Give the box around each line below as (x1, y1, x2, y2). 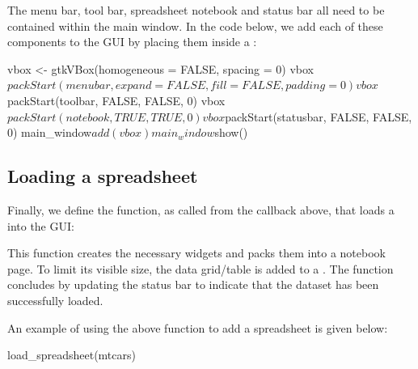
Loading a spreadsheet (7, 163, 198, 189)
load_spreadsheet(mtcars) (7, 346, 136, 363)
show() (214, 124, 248, 141)
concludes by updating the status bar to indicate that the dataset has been (7, 276, 379, 293)
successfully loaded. (7, 291, 103, 308)
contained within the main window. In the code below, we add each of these (7, 17, 383, 34)
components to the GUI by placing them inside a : (7, 33, 257, 50)
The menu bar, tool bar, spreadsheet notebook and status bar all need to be (7, 2, 385, 18)
